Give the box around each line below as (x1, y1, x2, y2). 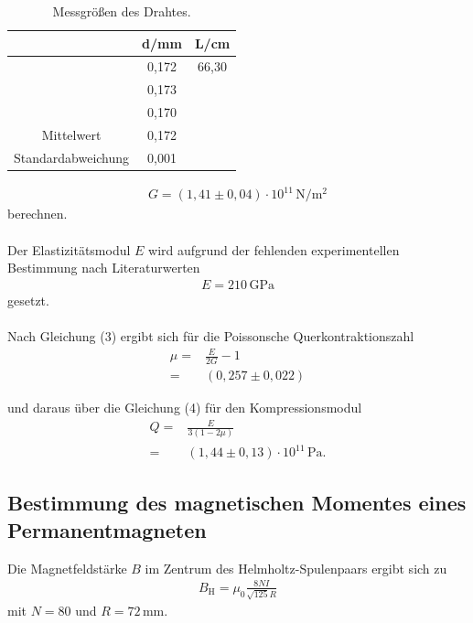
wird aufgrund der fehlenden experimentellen (148, 240, 400, 259)
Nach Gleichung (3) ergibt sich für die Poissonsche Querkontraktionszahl (7, 327, 414, 346)
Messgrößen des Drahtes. (52, 2, 191, 20)
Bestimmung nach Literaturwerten (7, 258, 200, 277)
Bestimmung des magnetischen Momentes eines (7, 489, 467, 517)
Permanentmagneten (7, 515, 207, 543)
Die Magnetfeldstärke (7, 558, 127, 577)
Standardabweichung (14, 147, 130, 166)
